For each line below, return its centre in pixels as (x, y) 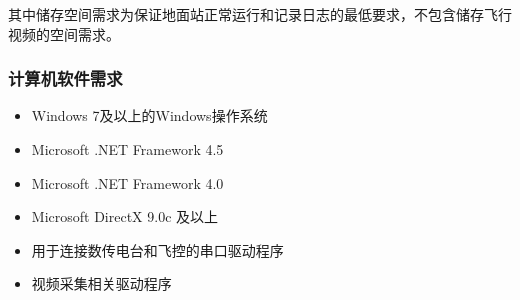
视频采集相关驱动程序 (101, 283)
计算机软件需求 (65, 78)
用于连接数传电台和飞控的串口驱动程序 (157, 249)
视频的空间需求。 (64, 33)
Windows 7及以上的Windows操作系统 (149, 115)
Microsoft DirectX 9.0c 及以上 (125, 216)
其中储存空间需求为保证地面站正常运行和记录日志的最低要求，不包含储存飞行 (260, 14)
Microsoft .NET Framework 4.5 (127, 149)
